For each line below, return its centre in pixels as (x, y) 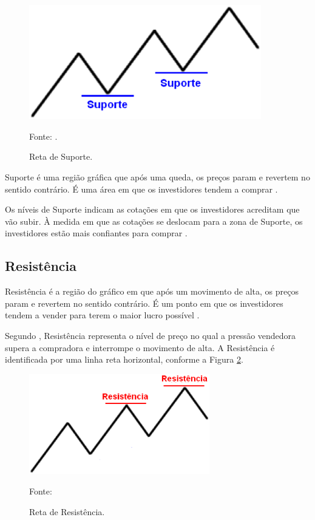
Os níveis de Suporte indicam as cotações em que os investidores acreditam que (152, 209)
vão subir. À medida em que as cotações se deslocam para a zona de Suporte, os (154, 221)
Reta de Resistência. (67, 511)
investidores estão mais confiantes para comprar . (96, 233)
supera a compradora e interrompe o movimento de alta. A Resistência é (140, 347)
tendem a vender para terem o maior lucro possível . (102, 315)
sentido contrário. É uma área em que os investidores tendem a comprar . (141, 189)
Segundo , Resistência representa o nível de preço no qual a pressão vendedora (151, 335)
